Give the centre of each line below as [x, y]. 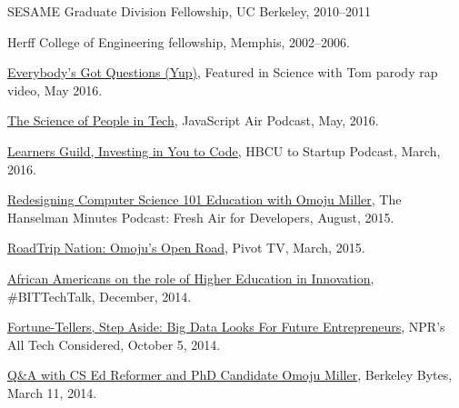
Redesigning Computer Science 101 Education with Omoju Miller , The [205, 199]
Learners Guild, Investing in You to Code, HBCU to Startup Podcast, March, [224, 150]
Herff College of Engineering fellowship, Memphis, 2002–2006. [179, 41]
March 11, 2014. [52, 392]
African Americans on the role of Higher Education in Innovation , [191, 278]
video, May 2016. [55, 90]
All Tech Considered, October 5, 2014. [114, 344]
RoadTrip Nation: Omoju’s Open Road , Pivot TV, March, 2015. [186, 248]
